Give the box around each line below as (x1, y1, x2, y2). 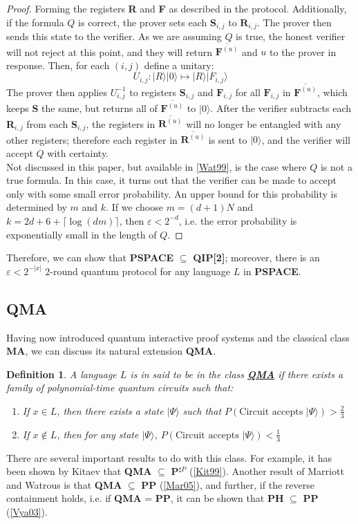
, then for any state (57, 427, 139, 441)
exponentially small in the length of (6, 227, 157, 241)
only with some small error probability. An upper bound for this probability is (6, 186, 338, 200)
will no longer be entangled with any (186, 116, 341, 131)
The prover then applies (6, 84, 107, 99)
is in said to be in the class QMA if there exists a (130, 366, 343, 381)
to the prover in (270, 44, 337, 59)
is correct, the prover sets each (78, 15, 207, 29)
